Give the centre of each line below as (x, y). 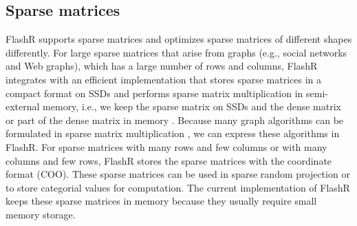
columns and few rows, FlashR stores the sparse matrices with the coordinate (169, 160)
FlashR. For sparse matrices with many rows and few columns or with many (166, 146)
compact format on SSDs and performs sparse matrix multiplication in (154, 93)
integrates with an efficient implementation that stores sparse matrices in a (164, 79)
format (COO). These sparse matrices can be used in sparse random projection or (178, 174)
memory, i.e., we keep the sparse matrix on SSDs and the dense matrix (192, 106)
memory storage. (41, 214)
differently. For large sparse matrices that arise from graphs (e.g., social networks (176, 52)
